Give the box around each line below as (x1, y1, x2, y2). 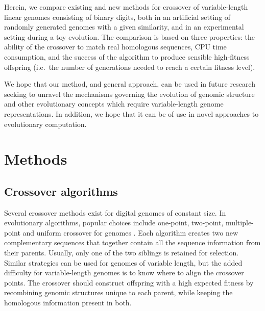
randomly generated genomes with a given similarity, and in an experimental (4, 21, 244, 32)
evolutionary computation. (4, 118, 87, 129)
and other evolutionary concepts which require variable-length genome (4, 98, 224, 109)
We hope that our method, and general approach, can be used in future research (4, 79, 255, 89)
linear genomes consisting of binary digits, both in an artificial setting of (4, 11, 231, 22)
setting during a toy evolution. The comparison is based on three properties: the (4, 31, 255, 42)
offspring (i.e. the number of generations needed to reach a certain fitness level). (4, 61, 255, 72)
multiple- (225, 217, 254, 228)
